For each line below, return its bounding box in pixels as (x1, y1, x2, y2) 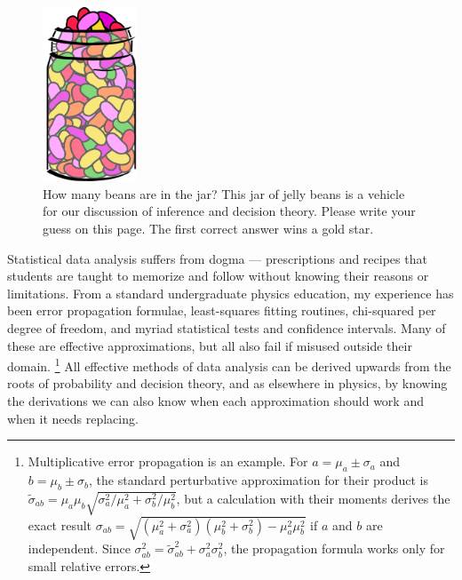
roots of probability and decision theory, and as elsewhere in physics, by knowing (7, 374, 448, 393)
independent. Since (28, 539, 131, 558)
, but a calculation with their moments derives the (176, 489, 450, 507)
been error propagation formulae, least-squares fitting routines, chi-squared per (7, 301, 436, 320)
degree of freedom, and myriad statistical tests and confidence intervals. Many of (7, 319, 446, 338)
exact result (28, 515, 92, 534)
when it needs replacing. (7, 409, 139, 427)
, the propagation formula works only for (223, 539, 445, 558)
